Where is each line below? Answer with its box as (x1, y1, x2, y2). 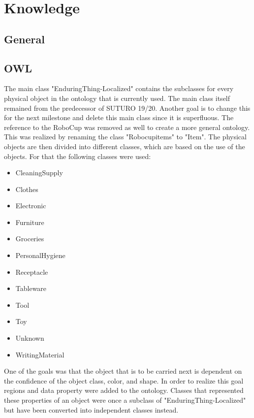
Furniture (15, 217, 44, 227)
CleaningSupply (15, 167, 63, 178)
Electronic (15, 200, 46, 211)
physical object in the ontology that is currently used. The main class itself (4, 93, 230, 103)
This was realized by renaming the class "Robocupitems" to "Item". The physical (4, 131, 247, 142)
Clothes (15, 184, 38, 194)
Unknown (15, 333, 44, 343)
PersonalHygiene (15, 250, 65, 260)
